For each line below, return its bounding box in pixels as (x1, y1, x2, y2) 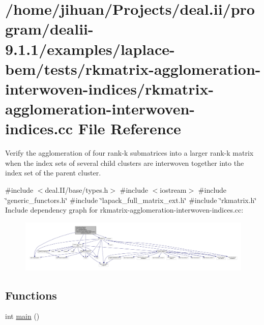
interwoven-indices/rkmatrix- (5, 78, 214, 99)
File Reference (78, 118, 181, 139)
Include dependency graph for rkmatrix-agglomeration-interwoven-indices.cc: (5, 204, 244, 215)
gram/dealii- (5, 18, 94, 39)
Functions (5, 287, 57, 303)
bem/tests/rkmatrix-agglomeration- (5, 58, 261, 79)
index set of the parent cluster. (5, 167, 101, 178)
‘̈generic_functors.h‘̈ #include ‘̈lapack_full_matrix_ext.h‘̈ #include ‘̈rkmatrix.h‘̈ (5, 194, 257, 205)
